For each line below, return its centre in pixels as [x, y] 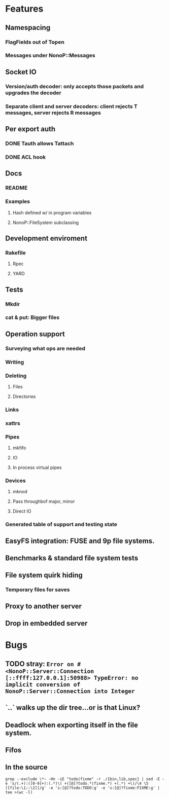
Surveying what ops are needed [45, 348]
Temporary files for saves [38, 590]
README [16, 188]
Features [24, 9]
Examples [18, 202]
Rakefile [16, 252]
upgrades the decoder [33, 93]
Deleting [16, 376]
